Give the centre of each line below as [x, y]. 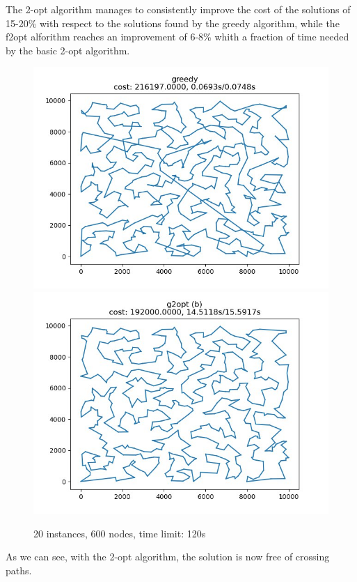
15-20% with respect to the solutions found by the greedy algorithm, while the [173, 23]
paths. [19, 570]
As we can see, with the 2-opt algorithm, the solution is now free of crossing [168, 557]
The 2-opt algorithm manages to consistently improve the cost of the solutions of [178, 9]
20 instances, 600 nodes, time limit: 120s [120, 533]
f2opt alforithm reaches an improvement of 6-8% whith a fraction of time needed [177, 37]
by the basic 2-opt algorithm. [68, 50]
